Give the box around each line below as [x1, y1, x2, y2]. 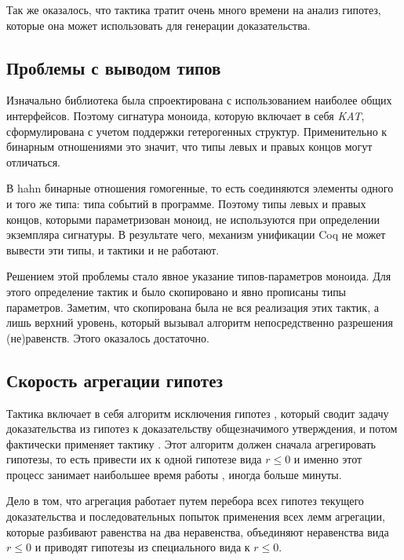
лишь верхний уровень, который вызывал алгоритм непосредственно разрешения [6, 314, 393, 331]
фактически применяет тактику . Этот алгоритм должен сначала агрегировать [6, 435, 377, 452]
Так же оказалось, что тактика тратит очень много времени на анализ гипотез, [6, 2, 381, 17]
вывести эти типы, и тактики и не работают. [6, 241, 220, 258]
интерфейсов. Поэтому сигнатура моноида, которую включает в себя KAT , [6, 107, 365, 123]
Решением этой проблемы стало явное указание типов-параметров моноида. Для [6, 268, 391, 284]
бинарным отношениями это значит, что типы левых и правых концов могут [6, 138, 373, 155]
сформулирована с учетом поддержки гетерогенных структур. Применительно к [6, 123, 388, 139]
